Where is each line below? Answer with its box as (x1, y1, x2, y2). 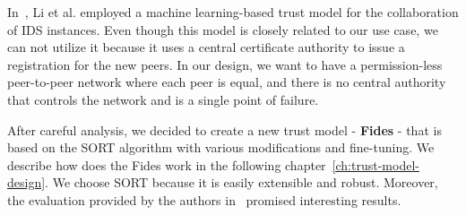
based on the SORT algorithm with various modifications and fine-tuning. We (7, 138, 435, 157)
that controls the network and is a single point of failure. (7, 90, 319, 108)
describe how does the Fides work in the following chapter (7, 155, 326, 174)
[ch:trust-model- (332, 155, 419, 174)
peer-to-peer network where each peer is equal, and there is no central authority (7, 73, 446, 91)
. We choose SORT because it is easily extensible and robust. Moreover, (45, 173, 438, 192)
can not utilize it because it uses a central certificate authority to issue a (7, 38, 405, 56)
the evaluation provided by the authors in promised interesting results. (7, 190, 401, 209)
